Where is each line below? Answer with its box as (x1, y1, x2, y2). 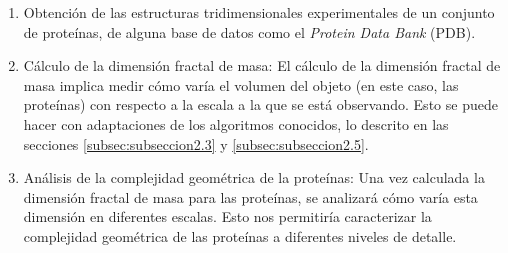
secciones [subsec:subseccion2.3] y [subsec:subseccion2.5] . (23, 133, 369, 154)
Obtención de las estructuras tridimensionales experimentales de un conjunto (23, 2, 495, 22)
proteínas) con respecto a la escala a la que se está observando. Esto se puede (23, 94, 498, 115)
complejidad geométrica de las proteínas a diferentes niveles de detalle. (23, 225, 457, 246)
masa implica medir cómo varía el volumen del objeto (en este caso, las (23, 74, 459, 95)
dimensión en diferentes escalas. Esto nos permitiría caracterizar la (23, 206, 432, 227)
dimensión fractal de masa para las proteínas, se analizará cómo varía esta (23, 186, 478, 207)
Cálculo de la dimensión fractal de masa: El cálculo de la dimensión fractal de (23, 55, 501, 76)
